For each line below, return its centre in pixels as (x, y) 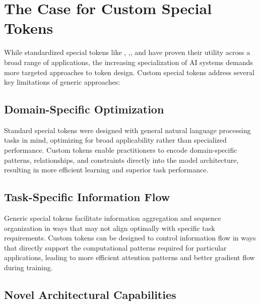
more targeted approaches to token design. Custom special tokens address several (129, 72)
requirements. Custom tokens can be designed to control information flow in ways (130, 238)
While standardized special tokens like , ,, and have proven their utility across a (127, 52)
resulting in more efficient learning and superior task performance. (106, 170)
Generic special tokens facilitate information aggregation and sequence (113, 218)
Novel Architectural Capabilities (90, 295)
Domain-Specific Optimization (84, 109)
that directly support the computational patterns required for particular (115, 247)
